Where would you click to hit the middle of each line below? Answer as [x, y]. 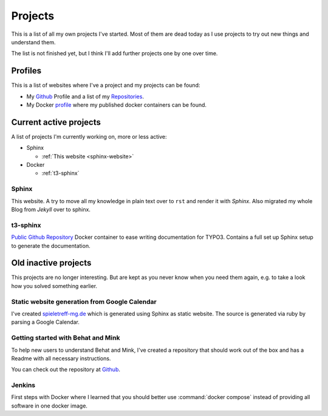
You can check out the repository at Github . [66, 369]
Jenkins [23, 385]
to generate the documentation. [51, 246]
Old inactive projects [51, 263]
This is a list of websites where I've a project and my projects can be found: [106, 86]
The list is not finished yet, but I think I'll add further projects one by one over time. [114, 53]
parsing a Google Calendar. [46, 322]
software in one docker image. [50, 406]
